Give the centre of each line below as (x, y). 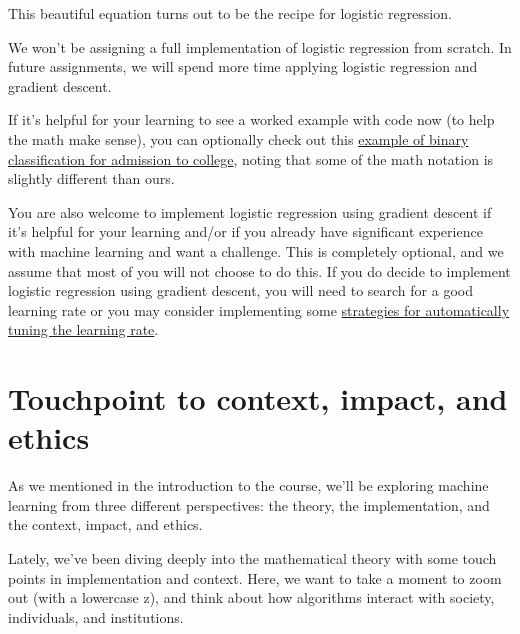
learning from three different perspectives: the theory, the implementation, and (249, 504)
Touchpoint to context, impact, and (258, 398)
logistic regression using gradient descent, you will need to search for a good (240, 290)
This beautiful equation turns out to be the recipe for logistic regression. (230, 13)
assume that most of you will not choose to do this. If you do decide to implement (259, 270)
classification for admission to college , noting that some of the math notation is (251, 158)
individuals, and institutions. (96, 616)
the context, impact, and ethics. (105, 524)
